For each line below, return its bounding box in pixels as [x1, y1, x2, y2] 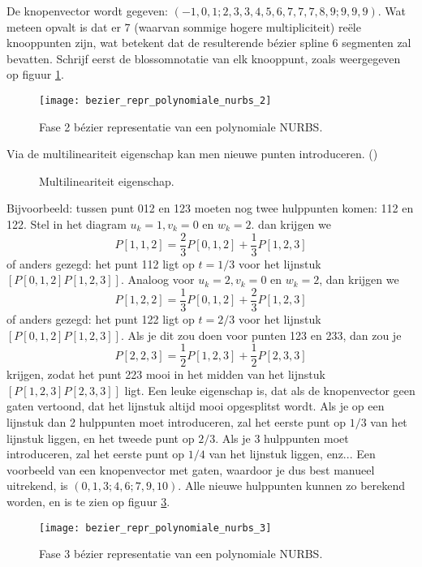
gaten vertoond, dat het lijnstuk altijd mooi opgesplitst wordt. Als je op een [6, 397, 385, 415]
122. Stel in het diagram [6, 216, 127, 232]
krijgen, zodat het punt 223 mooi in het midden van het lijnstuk [6, 366, 325, 383]
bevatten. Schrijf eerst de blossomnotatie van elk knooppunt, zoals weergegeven [6, 49, 401, 67]
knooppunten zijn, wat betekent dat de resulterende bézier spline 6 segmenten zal [6, 34, 411, 51]
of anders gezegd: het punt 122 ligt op [6, 310, 195, 327]
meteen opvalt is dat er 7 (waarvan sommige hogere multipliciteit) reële [6, 18, 361, 35]
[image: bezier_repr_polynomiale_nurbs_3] [39, 522, 272, 534]
